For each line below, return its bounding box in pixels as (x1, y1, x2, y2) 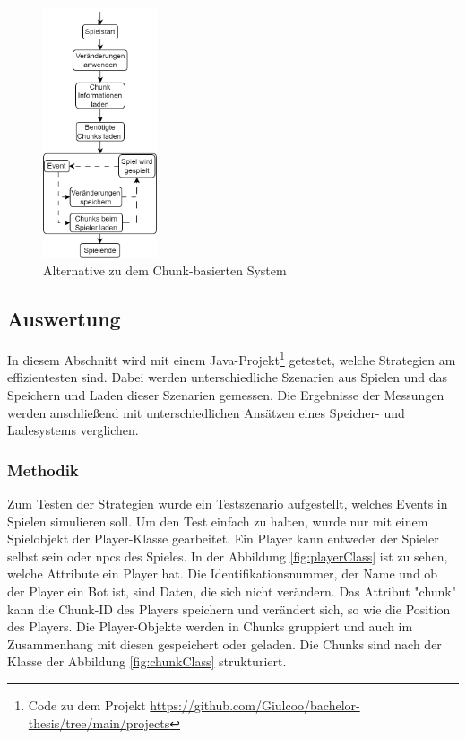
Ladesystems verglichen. (7, 421, 139, 439)
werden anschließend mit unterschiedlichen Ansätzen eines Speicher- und (7, 403, 405, 422)
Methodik (7, 458, 79, 481)
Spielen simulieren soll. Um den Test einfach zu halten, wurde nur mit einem (7, 511, 428, 530)
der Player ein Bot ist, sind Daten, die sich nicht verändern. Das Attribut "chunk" (7, 582, 456, 601)
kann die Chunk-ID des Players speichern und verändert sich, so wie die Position (7, 599, 451, 618)
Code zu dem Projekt (28, 695, 146, 714)
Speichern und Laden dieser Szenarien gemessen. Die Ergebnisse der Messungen (7, 386, 444, 404)
